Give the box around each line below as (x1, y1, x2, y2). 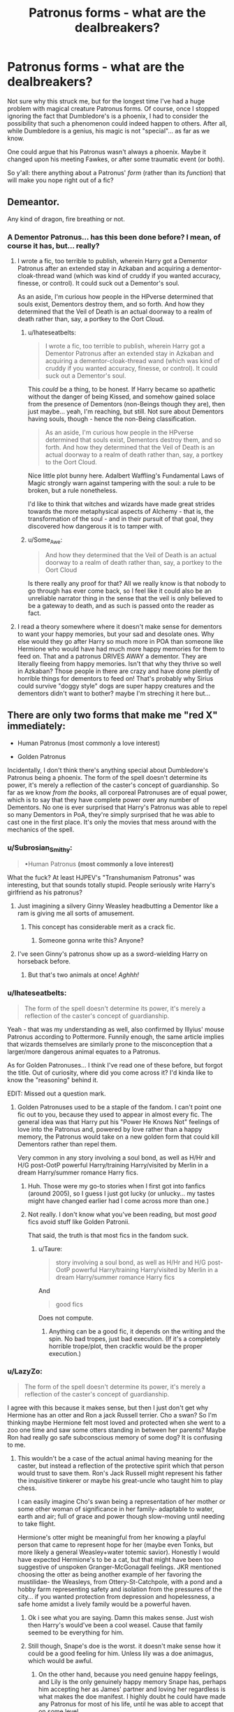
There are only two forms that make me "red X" (7, 709, 218, 721)
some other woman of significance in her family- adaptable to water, (17, 1505, 214, 1513)
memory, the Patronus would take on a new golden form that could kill (17, 1132, 219, 1141)
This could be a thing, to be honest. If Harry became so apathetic (27, 385, 216, 394)
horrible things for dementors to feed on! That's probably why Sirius (17, 674, 214, 682)
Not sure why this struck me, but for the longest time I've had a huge (7, 96, 205, 105)
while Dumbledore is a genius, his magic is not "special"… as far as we (7, 126, 210, 135)
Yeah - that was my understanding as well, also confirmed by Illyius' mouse (7, 1025, 225, 1033)
